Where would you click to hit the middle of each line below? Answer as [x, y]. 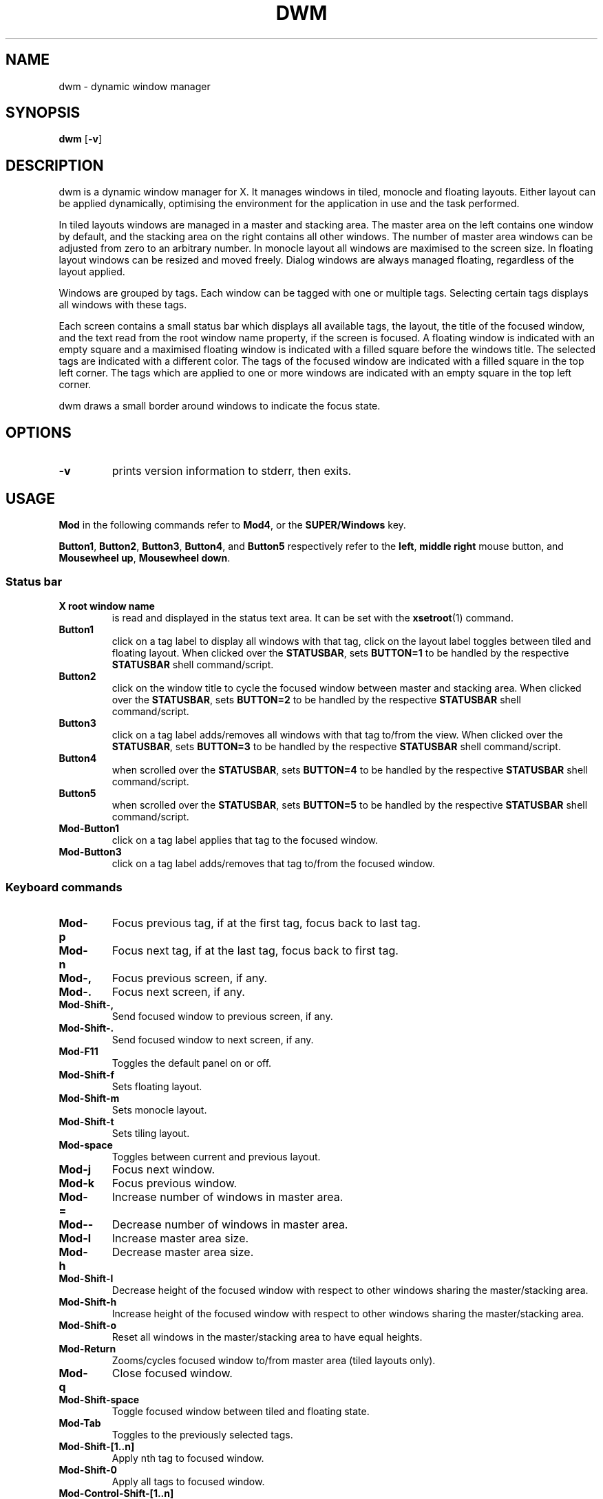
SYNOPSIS [43, 113]
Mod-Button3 [90, 851]
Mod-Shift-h [88, 1302]
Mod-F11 [78, 1052]
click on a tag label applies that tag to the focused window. [245, 840]
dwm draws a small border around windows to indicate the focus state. [220, 406]
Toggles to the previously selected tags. [202, 1435]
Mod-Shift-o [88, 1326]
